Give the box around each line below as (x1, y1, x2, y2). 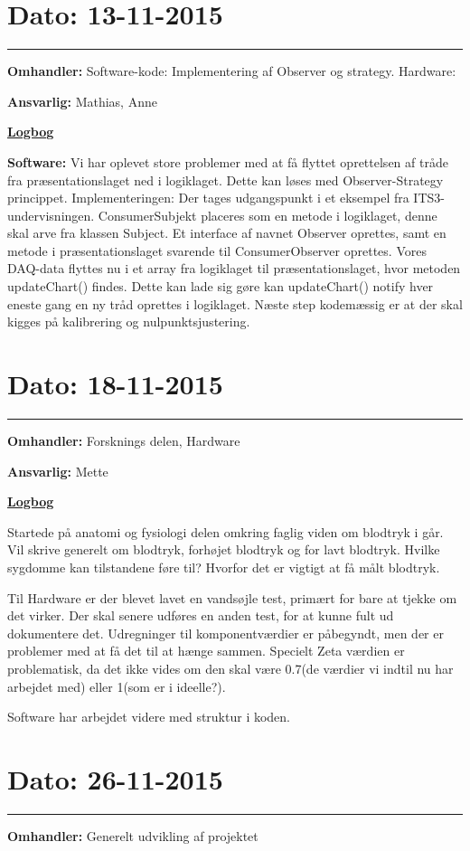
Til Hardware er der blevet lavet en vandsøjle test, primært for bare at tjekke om (7, 588, 457, 607)
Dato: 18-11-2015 (7, 365, 223, 402)
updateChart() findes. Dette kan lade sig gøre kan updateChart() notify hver (7, 277, 434, 296)
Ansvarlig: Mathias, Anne (7, 91, 157, 110)
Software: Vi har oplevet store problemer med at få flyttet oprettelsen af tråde (7, 152, 448, 171)
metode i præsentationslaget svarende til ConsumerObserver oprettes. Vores (7, 241, 427, 260)
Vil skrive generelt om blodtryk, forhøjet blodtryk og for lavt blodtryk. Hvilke (7, 540, 440, 559)
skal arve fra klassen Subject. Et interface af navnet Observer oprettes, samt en (7, 223, 446, 242)
